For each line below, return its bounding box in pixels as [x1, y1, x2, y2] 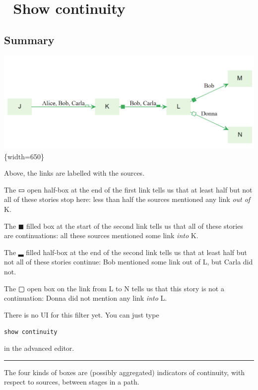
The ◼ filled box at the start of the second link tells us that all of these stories [4, 220, 243, 231]
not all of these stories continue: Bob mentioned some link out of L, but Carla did [4, 257, 253, 267]
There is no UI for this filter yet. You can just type [4, 309, 159, 320]
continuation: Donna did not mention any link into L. [4, 293, 167, 303]
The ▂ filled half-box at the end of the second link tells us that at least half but [4, 247, 247, 257]
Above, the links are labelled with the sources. [4, 168, 145, 178]
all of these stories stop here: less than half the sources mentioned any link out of [4, 194, 251, 204]
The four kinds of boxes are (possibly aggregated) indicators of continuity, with [4, 367, 245, 377]
